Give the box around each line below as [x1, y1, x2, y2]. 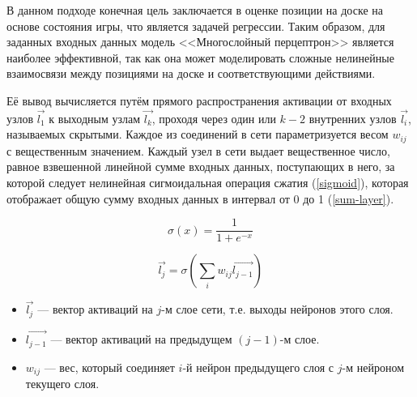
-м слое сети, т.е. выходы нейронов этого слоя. [161, 301, 394, 318]
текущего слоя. [25, 375, 100, 392]
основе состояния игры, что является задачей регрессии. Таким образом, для [6, 17, 385, 34]
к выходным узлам [49, 109, 141, 126]
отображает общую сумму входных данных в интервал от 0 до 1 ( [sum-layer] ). [6, 190, 394, 207]
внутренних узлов [308, 109, 397, 126]
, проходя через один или [151, 109, 276, 126]
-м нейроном [342, 358, 404, 375]
